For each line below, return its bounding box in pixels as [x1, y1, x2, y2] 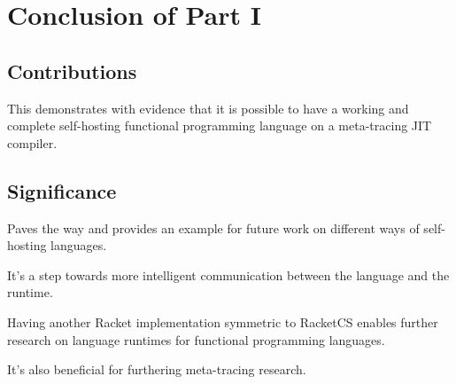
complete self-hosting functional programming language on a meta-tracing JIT [7, 116, 432, 135]
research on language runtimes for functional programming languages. [7, 330, 385, 349]
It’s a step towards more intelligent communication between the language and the [7, 265, 450, 284]
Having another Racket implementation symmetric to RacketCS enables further [7, 312, 438, 331]
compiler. [7, 133, 58, 152]
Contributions [7, 57, 137, 84]
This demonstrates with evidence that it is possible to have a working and [7, 98, 409, 117]
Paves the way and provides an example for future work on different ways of [7, 218, 420, 237]
